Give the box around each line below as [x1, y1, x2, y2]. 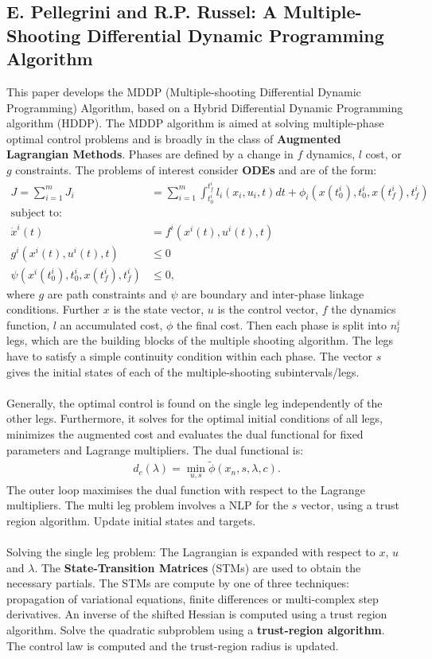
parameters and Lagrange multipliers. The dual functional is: [6, 441, 304, 458]
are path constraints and [47, 285, 167, 302]
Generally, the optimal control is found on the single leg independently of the [6, 394, 383, 411]
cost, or [365, 146, 402, 162]
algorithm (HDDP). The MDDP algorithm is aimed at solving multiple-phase [6, 115, 384, 131]
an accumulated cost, [60, 316, 163, 333]
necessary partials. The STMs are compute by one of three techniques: [6, 575, 350, 591]
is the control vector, [217, 301, 318, 318]
